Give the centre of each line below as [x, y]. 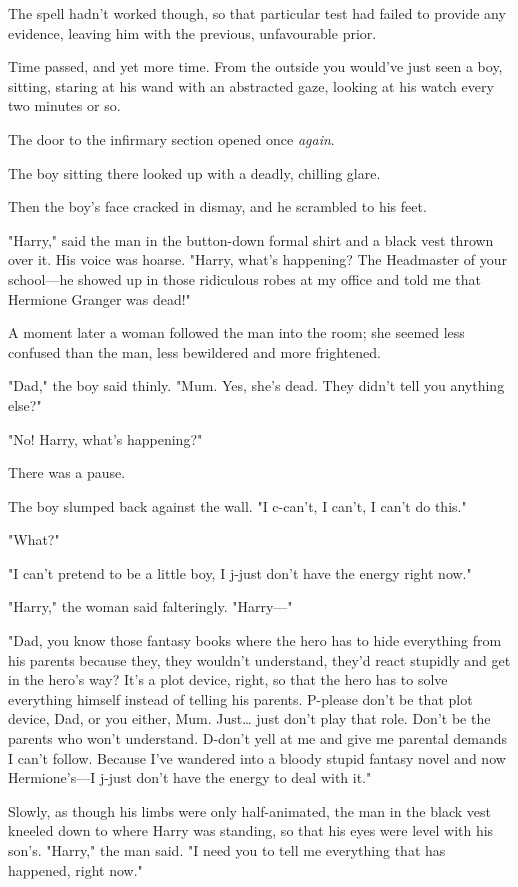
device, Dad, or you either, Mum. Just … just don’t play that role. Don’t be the [249, 718]
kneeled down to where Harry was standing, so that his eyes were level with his [251, 830]
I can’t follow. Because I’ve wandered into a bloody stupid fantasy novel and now [257, 757]
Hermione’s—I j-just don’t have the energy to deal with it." [190, 777]
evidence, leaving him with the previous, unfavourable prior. [192, 32]
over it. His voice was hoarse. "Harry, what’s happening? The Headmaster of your [257, 259]
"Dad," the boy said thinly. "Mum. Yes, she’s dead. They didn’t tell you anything [256, 385]
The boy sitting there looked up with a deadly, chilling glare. [194, 172]
